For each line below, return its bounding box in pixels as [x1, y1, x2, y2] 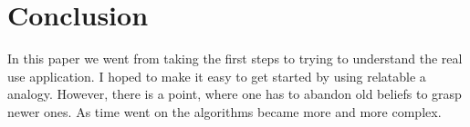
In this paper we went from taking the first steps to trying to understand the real [7, 49, 463, 68]
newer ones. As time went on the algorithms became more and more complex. [7, 102, 442, 121]
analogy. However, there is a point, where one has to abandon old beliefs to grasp [7, 84, 462, 103]
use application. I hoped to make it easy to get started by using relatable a [7, 66, 426, 85]
